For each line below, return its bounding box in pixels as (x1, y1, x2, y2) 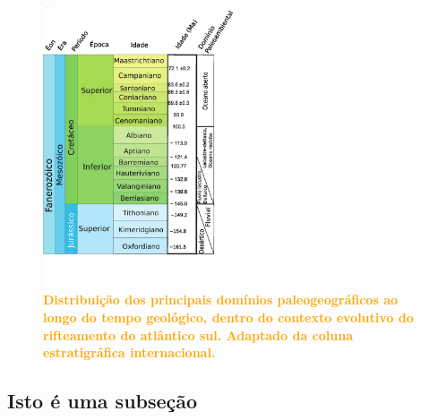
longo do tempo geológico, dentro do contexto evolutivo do (43, 307, 414, 326)
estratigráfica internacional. (43, 343, 216, 362)
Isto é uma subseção (7, 387, 198, 415)
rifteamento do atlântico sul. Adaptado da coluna (43, 325, 353, 344)
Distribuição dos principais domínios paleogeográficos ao (43, 290, 399, 309)
